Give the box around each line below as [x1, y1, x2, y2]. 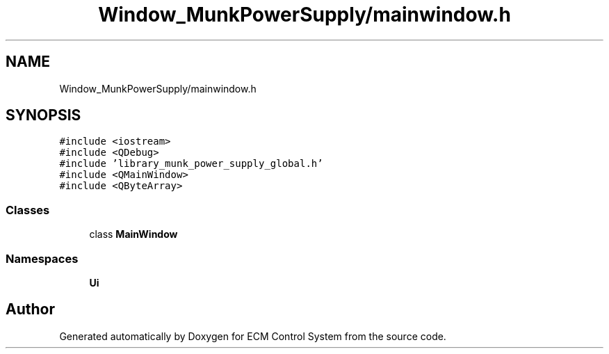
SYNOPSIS [6, 106, 81, 124]
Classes [6, 202, 50, 217]
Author [6, 300, 55, 319]
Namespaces [6, 251, 79, 266]
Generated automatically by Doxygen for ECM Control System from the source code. [59, 330, 446, 342]
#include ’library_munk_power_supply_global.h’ [59, 158, 323, 170]
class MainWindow [89, 228, 178, 241]
